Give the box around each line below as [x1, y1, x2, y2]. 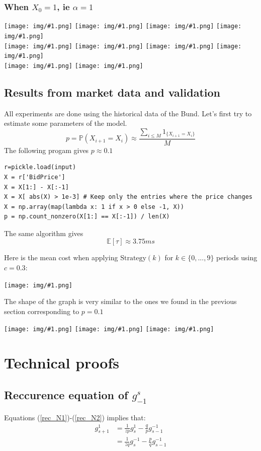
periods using [216, 252, 257, 263]
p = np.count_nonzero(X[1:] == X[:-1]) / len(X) [4, 213, 170, 220]
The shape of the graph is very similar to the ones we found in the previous [4, 296, 237, 307]
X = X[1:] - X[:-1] [4, 183, 69, 191]
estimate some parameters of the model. [4, 118, 127, 128]
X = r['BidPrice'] [4, 173, 65, 181]
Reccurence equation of [4, 387, 128, 402]
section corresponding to [4, 306, 79, 316]
